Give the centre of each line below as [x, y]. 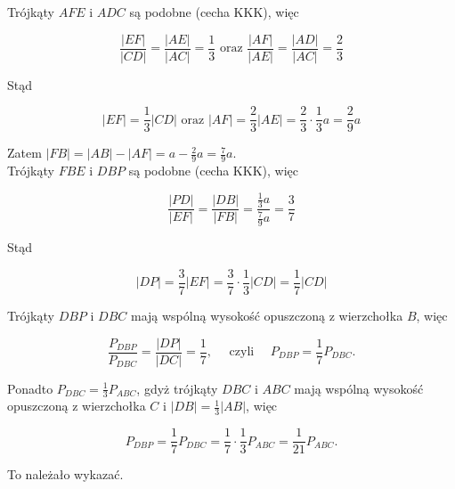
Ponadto [30, 388]
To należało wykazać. [65, 474]
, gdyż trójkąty [177, 388]
